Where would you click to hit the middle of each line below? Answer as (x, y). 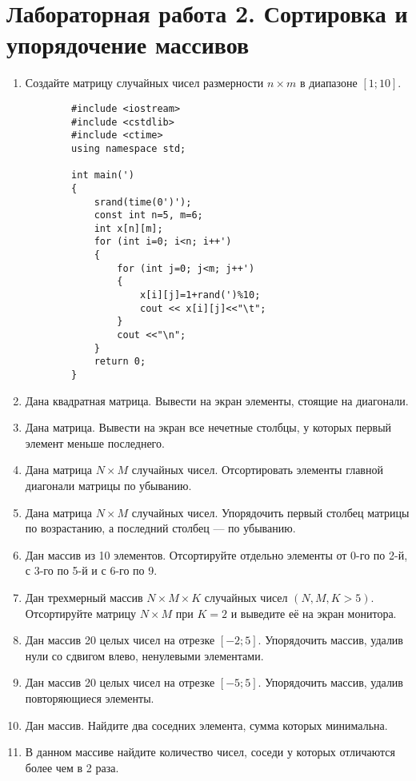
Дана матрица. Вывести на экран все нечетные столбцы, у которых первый (208, 427)
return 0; (120, 362)
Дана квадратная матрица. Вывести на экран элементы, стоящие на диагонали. (217, 400)
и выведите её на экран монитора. (314, 613)
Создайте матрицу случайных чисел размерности (144, 83)
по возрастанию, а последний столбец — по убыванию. (160, 528)
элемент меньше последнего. (95, 442)
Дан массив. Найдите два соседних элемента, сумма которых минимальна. (206, 725)
